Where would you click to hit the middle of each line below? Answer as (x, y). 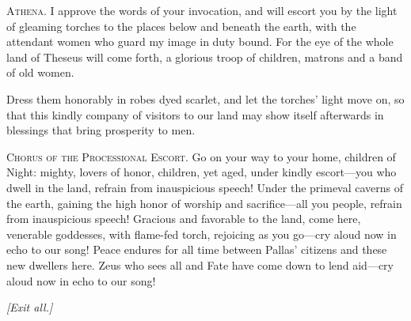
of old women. (40, 72)
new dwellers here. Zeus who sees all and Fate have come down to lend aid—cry (200, 264)
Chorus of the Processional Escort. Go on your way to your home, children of (201, 156)
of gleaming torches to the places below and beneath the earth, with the (181, 26)
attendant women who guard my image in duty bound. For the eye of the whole (200, 42)
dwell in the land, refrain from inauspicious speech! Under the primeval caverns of (205, 187)
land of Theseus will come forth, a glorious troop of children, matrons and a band (205, 57)
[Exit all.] (30, 307)
